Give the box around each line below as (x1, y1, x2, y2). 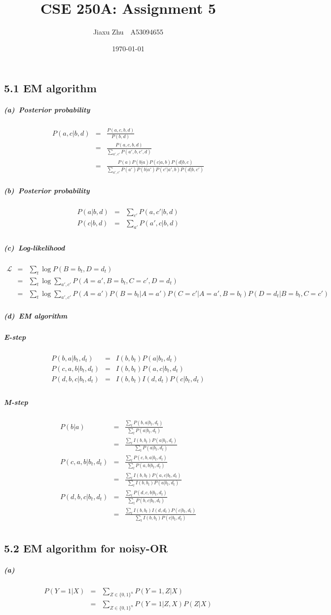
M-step (4, 397, 28, 407)
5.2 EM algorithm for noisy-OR (4, 540, 168, 555)
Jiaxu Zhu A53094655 (93, 27, 164, 37)
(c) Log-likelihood (4, 242, 65, 253)
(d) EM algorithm (4, 310, 68, 321)
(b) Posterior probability (4, 185, 90, 195)
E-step (4, 331, 26, 342)
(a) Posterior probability (4, 105, 90, 115)
